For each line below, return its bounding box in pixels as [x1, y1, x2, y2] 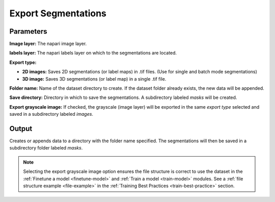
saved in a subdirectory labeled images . [9, 111, 94, 117]
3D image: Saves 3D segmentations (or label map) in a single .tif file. [22, 75, 167, 82]
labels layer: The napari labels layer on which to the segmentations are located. [9, 50, 177, 56]
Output [9, 124, 33, 133]
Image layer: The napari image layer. [9, 41, 87, 47]
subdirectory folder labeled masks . [9, 145, 83, 151]
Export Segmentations [9, 8, 107, 19]
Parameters [9, 27, 47, 36]
